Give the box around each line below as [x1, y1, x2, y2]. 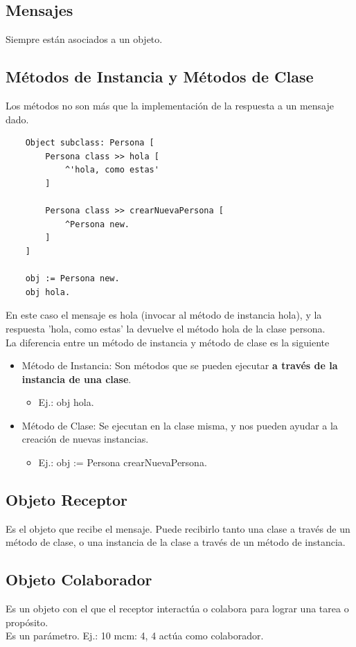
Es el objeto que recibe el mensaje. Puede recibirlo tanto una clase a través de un [6, 521, 350, 535]
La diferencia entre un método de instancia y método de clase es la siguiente [6, 335, 330, 349]
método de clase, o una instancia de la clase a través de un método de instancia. [6, 535, 346, 549]
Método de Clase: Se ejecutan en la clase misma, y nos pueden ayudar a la [21, 418, 338, 432]
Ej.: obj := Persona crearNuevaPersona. [38, 455, 207, 470]
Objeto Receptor [6, 489, 128, 511]
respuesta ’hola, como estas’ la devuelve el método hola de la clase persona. [6, 321, 326, 335]
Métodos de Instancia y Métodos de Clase [6, 66, 314, 87]
